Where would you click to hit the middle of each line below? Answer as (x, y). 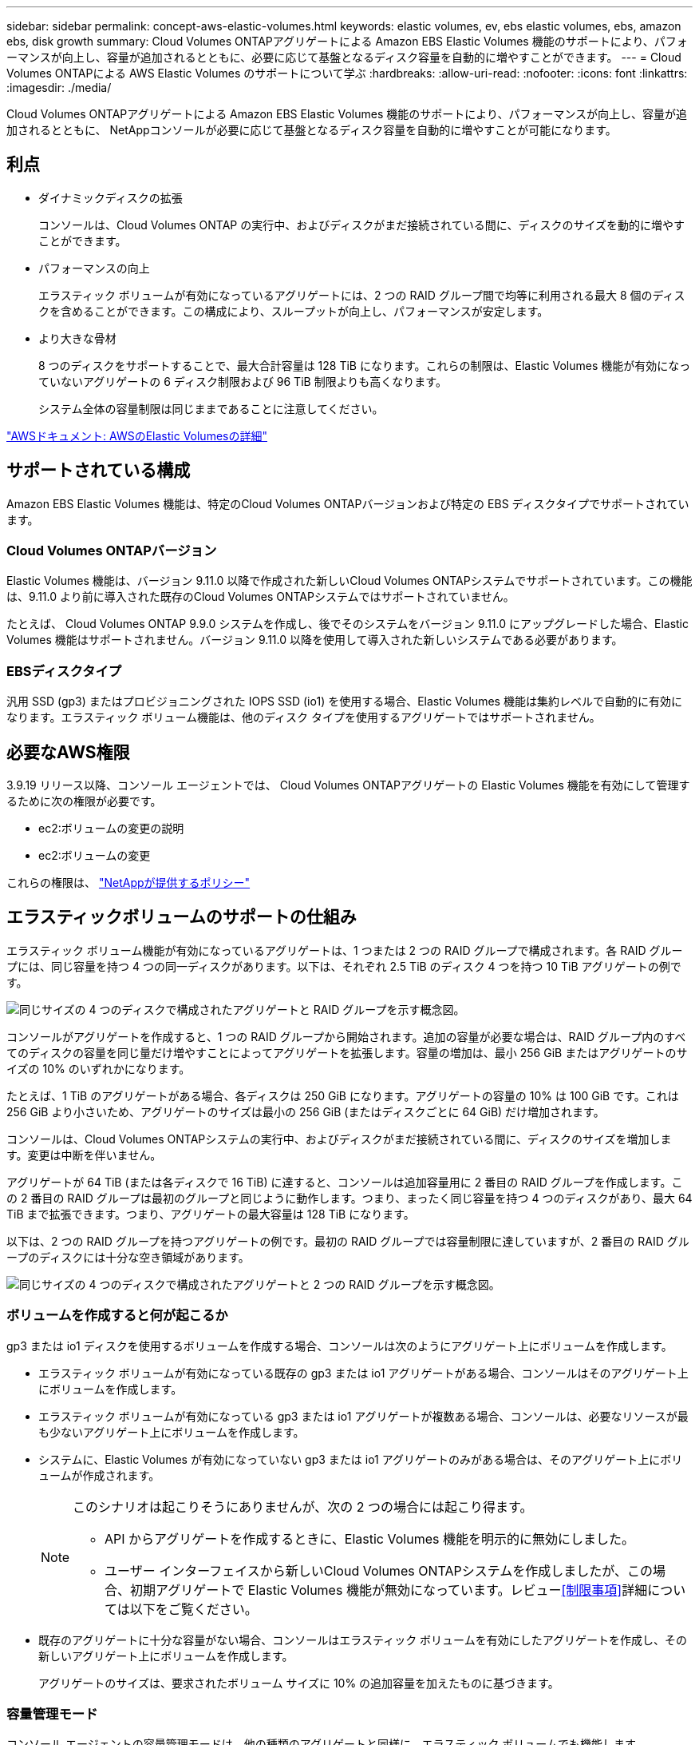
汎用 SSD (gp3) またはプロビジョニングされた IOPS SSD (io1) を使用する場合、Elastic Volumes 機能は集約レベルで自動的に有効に (344, 702)
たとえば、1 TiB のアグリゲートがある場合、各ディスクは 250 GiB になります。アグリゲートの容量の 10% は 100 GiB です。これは (343, 1095)
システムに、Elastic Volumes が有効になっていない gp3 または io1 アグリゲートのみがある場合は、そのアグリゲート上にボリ (361, 1459)
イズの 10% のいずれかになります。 (99, 1068)
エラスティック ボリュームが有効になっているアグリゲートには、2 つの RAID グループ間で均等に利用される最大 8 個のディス (362, 295)
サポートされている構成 (99, 471)
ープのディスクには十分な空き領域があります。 (128, 1257)
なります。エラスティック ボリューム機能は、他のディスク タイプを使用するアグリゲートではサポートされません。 (304, 717)
